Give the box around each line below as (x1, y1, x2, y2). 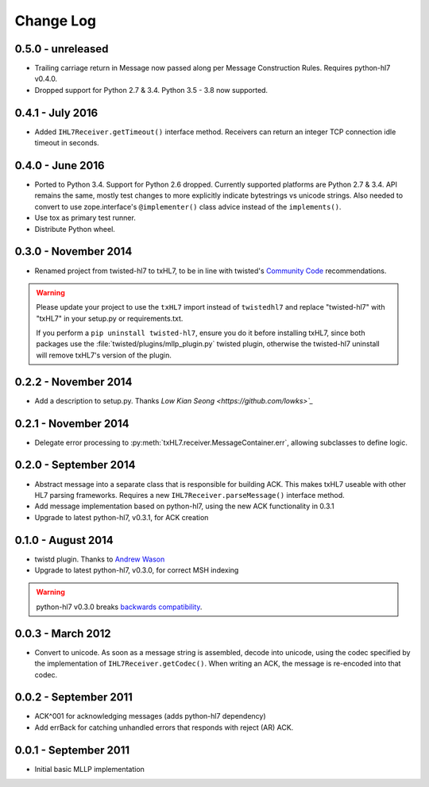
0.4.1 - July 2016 (14, 106, 99, 119)
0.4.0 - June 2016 (14, 159, 105, 172)
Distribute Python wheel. (34, 224, 115, 233)
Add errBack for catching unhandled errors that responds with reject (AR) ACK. (34, 723, 294, 732)
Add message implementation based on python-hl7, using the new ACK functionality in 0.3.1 (34, 501, 334, 511)
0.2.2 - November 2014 (14, 375, 133, 388)
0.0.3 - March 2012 (14, 627, 111, 640)
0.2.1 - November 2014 (14, 417, 130, 430)
